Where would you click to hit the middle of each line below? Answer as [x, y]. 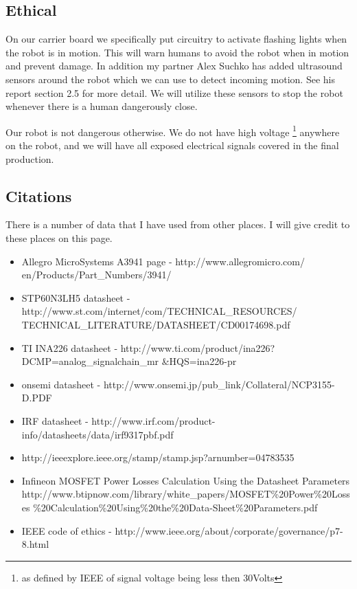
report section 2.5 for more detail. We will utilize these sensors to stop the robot [174, 92]
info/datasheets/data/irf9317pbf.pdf [97, 434]
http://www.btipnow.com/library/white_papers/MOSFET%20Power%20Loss [186, 494]
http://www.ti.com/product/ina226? [198, 347]
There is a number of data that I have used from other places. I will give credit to [178, 224]
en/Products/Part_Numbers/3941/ [96, 275]
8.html [35, 544]
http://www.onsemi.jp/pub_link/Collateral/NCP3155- [219, 384]
